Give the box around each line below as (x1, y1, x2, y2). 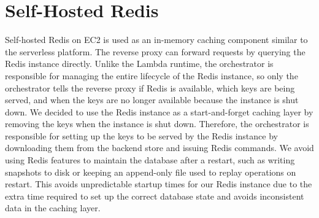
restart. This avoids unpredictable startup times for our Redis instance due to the (5, 177, 312, 190)
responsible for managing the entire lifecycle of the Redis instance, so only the (5, 69, 298, 82)
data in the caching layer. (5, 201, 101, 214)
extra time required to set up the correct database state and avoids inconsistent (5, 189, 304, 202)
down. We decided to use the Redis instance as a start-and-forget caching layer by (5, 105, 313, 118)
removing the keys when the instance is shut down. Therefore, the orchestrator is (5, 117, 309, 130)
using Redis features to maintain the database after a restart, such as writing (5, 154, 295, 166)
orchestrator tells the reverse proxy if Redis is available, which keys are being (5, 81, 295, 94)
